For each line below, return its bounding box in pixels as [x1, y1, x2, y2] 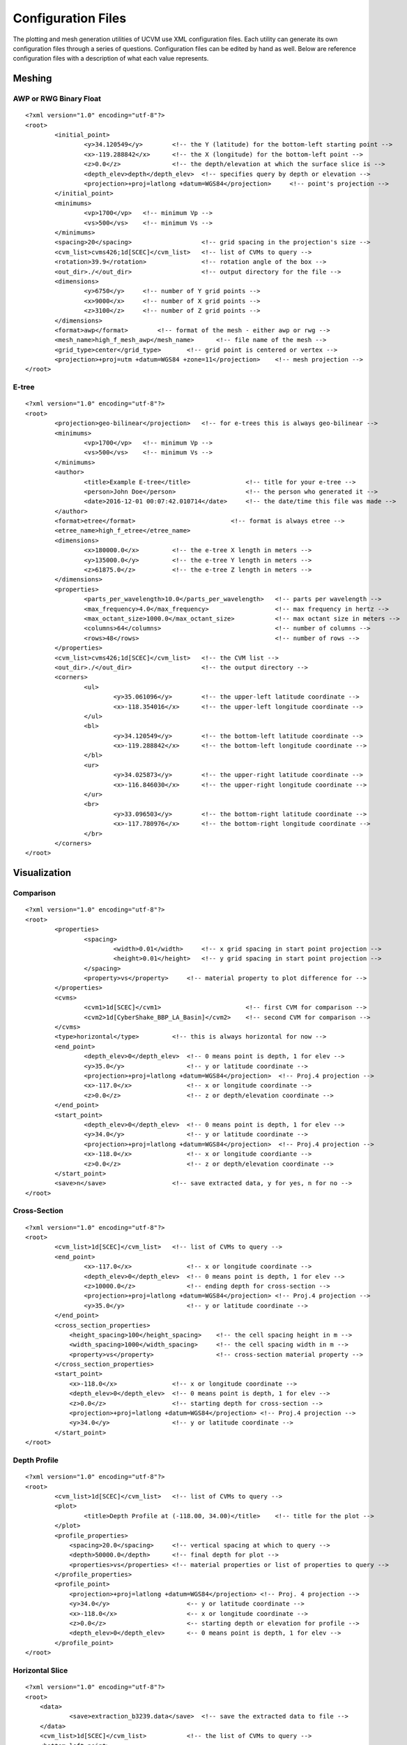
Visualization [13, 867, 72, 879]
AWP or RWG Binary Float [13, 94, 101, 104]
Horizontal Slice [13, 1665, 68, 1675]
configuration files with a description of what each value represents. [13, 54, 209, 63]
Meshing [13, 73, 52, 84]
